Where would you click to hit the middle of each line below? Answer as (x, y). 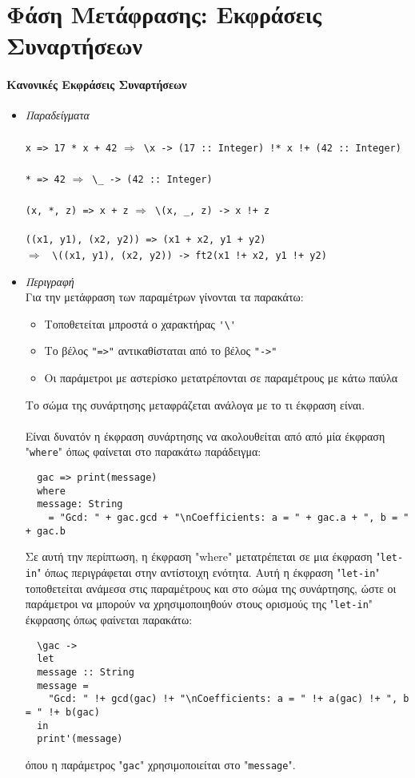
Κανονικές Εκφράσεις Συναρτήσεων (97, 85)
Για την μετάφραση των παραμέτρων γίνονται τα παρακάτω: (164, 297)
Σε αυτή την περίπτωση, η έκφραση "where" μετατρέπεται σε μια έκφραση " (203, 556)
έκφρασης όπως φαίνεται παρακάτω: (109, 619)
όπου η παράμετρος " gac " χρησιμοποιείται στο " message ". (160, 764)
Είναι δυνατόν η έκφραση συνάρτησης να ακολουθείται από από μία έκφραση (205, 435)
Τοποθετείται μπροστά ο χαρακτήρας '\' (140, 323)
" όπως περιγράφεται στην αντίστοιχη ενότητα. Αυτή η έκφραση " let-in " (208, 572)
